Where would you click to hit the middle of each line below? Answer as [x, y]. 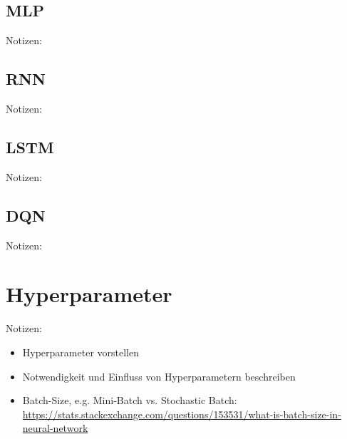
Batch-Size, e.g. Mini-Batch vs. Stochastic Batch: [130, 400]
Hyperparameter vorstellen [81, 352]
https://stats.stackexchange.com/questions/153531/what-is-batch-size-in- [182, 414]
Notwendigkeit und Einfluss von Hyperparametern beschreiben [159, 376]
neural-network [55, 428]
